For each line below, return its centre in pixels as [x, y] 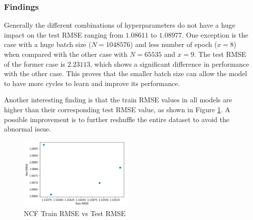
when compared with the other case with [66, 54]
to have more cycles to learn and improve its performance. [92, 83]
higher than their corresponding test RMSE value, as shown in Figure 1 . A [117, 109]
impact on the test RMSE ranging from [64, 34]
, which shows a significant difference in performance [170, 64]
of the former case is [35, 64]
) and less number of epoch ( [174, 44]
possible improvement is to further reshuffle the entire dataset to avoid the [117, 119]
